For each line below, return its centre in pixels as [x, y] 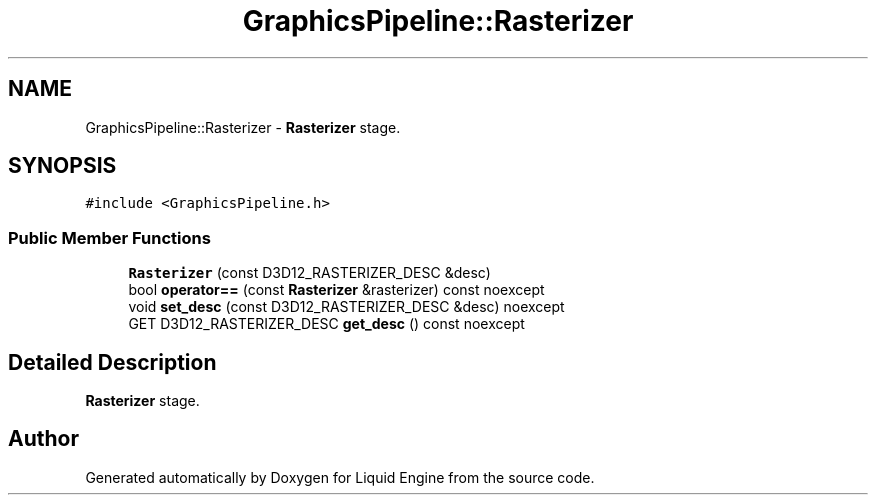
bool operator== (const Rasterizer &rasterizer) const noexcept [336, 290]
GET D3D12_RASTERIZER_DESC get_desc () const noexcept [326, 324]
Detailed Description [112, 362]
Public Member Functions [109, 237]
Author [43, 439]
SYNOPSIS [62, 166]
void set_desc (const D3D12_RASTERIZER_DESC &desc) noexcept [346, 307]
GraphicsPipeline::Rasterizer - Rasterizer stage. [243, 127]
